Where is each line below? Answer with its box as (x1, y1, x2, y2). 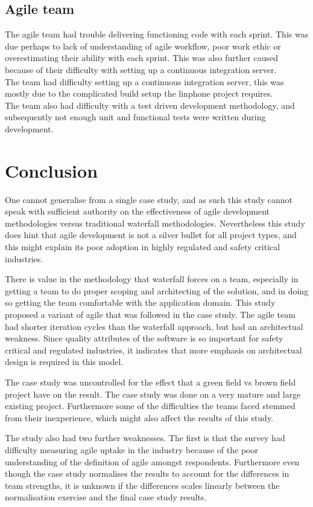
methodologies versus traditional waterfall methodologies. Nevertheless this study (5, 216, 305, 229)
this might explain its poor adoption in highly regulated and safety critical (5, 241, 280, 253)
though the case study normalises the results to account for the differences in (5, 467, 289, 480)
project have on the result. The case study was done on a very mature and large (5, 387, 301, 400)
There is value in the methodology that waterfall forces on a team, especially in (5, 273, 299, 285)
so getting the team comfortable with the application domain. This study (5, 296, 276, 309)
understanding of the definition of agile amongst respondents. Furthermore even (5, 455, 300, 468)
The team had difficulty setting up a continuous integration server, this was (5, 75, 284, 88)
